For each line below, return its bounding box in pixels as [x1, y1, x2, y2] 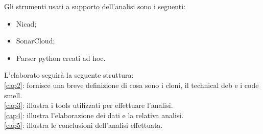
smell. [4, 90, 22, 100]
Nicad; [16, 18, 37, 29]
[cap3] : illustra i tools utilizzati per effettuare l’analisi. [4, 100, 173, 110]
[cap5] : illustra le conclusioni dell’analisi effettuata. [4, 120, 163, 130]
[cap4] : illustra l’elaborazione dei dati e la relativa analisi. [4, 109, 184, 120]
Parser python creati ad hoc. [16, 52, 106, 63]
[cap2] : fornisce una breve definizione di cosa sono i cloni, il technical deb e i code [4, 79, 259, 90]
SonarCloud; [16, 35, 55, 46]
